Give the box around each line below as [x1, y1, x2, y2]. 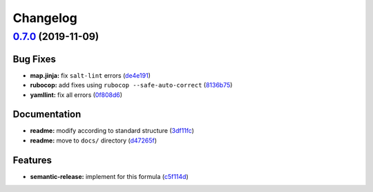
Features [12, 154, 52, 166]
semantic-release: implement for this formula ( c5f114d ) [30, 172, 189, 180]
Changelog [12, 10, 77, 25]
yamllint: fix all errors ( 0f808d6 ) [30, 90, 123, 99]
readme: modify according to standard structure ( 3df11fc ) [30, 127, 195, 135]
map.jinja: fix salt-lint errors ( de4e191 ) [30, 71, 151, 79]
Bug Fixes [12, 53, 57, 65]
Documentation [12, 109, 82, 120]
